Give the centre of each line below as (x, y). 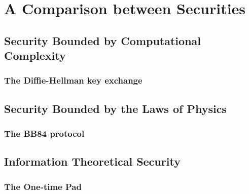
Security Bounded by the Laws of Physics (115, 108)
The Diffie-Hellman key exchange (73, 80)
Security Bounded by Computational (102, 40)
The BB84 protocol (44, 133)
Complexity (35, 55)
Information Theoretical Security (92, 161)
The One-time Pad (43, 186)
